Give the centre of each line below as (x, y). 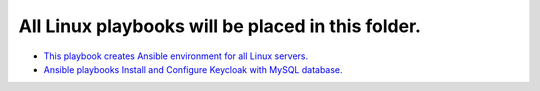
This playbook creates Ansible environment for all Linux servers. (176, 56)
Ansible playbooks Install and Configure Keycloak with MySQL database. (193, 69)
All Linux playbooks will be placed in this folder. (220, 26)
